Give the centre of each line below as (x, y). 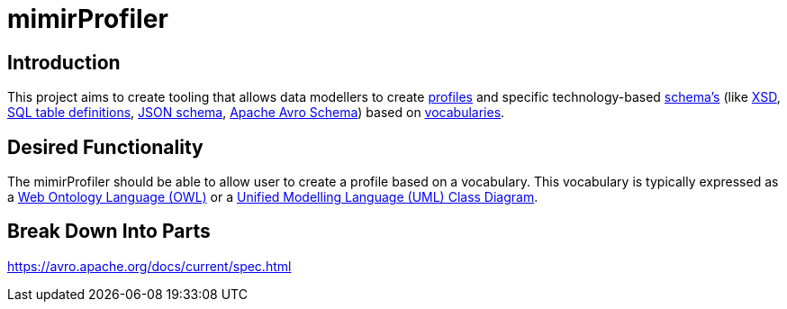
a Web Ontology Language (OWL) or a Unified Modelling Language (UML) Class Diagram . (273, 197)
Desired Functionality (105, 147)
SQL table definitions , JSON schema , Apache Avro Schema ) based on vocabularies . (256, 113)
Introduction (64, 62)
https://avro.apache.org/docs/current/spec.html (149, 266)
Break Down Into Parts (109, 232)
